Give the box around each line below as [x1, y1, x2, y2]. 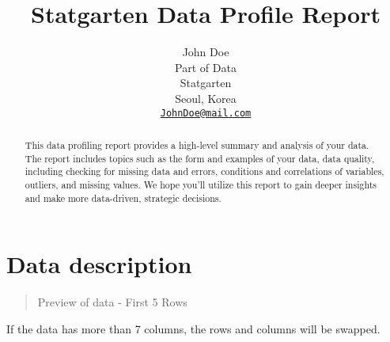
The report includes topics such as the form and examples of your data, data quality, [25, 151, 375, 165]
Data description [6, 248, 192, 280]
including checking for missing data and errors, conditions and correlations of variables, [25, 165, 384, 178]
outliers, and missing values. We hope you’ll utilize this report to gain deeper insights [25, 177, 377, 191]
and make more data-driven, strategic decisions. [25, 191, 222, 204]
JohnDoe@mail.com [160, 107, 252, 119]
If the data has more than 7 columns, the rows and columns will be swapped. [6, 320, 381, 336]
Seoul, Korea [175, 89, 237, 106]
